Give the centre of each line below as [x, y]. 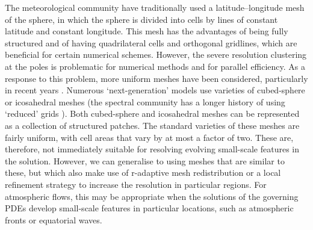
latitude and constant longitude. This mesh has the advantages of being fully [147, 31]
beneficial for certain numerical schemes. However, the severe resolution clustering [156, 54]
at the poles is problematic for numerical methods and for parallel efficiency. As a [155, 66]
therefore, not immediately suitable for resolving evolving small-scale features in [152, 149]
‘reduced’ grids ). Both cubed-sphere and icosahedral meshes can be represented [152, 113]
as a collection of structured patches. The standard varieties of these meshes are [152, 125]
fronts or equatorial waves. [54, 219]
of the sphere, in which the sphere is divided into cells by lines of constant [141, 19]
